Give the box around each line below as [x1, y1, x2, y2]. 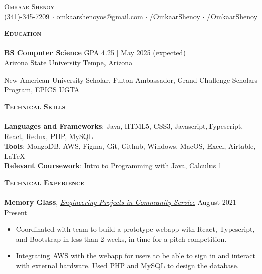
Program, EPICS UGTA [4, 84, 80, 95]
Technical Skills [4, 101, 66, 111]
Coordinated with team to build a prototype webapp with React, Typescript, [16, 224, 255, 234]
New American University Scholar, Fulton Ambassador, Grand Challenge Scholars [4, 74, 258, 85]
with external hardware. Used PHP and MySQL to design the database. [16, 260, 239, 271]
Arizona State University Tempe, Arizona [4, 57, 133, 67]
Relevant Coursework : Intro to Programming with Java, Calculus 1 [4, 160, 222, 171]
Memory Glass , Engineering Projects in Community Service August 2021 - [4, 197, 241, 208]
